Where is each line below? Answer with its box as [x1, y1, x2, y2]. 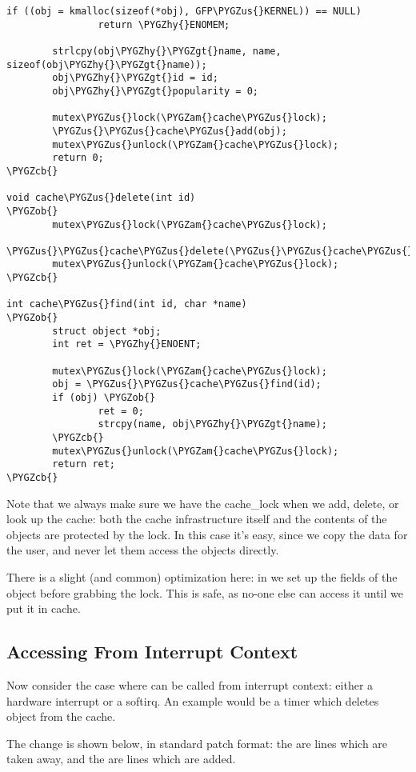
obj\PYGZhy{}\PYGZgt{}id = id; [52, 72, 218, 84]
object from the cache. [6, 708, 116, 725]
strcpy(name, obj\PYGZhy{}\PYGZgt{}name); [98, 418, 327, 430]
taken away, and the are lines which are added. [6, 750, 236, 767]
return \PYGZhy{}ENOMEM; [98, 18, 230, 30]
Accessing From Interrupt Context [6, 639, 298, 664]
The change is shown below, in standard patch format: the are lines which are [6, 734, 388, 751]
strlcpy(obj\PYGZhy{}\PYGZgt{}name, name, [52, 45, 282, 57]
